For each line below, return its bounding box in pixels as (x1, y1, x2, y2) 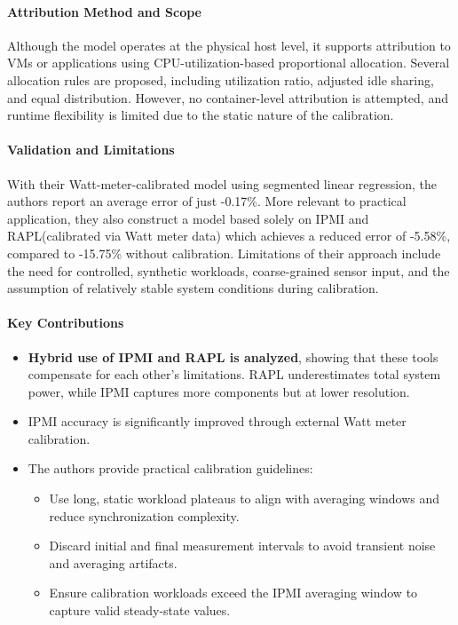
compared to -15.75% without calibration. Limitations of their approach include (7, 243, 441, 262)
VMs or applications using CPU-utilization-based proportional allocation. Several (7, 53, 450, 72)
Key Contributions (7, 313, 124, 332)
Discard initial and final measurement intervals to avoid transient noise (49, 536, 436, 555)
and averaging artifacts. (49, 553, 178, 572)
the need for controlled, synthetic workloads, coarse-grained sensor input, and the (7, 261, 450, 280)
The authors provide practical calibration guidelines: (28, 459, 313, 478)
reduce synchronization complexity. (49, 506, 240, 525)
